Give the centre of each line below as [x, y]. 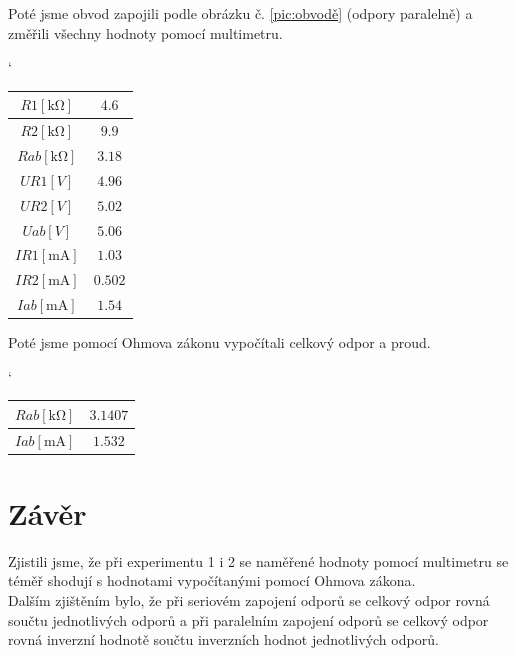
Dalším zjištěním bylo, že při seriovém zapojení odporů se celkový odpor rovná [249, 600]
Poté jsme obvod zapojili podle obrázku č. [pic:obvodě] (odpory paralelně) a [240, 13]
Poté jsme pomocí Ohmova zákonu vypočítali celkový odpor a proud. [219, 342]
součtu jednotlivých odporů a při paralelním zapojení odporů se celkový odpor [248, 619]
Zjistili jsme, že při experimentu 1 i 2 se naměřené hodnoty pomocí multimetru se [258, 560]
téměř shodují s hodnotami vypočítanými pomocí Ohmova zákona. [212, 580]
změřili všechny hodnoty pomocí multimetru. [145, 32]
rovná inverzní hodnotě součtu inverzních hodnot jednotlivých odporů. [223, 639]
